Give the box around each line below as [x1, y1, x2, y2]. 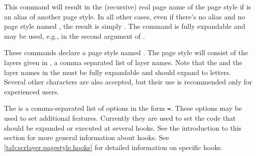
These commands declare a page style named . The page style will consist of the [4, 47, 249, 58]
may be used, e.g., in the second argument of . [4, 30, 145, 41]
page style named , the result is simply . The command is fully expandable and [4, 21, 246, 31]
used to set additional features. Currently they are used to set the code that [4, 113, 236, 123]
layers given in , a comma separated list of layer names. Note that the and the [4, 57, 243, 67]
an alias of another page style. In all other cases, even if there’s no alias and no [4, 11, 245, 21]
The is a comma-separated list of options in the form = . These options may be [4, 103, 242, 113]
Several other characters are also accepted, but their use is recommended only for [4, 77, 252, 87]
